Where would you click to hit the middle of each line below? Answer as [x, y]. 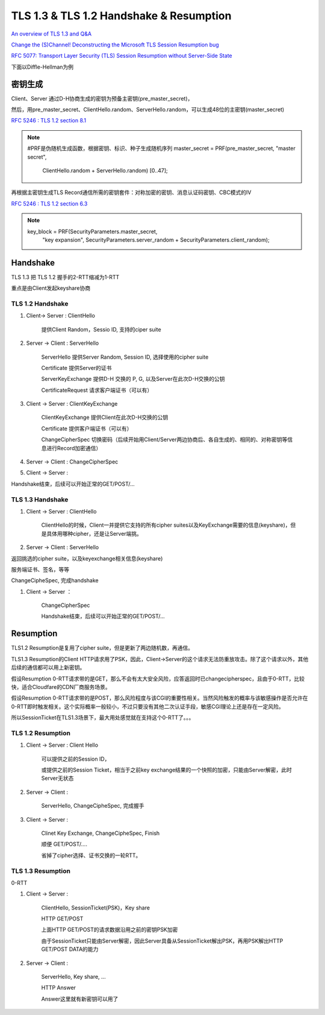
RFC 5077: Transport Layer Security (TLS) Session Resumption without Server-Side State [122, 56]
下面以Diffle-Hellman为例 [42, 67]
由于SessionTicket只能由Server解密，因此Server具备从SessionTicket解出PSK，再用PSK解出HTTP [162, 941]
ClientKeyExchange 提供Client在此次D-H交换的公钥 [105, 417]
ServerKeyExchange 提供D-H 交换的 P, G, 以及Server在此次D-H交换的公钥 [133, 379]
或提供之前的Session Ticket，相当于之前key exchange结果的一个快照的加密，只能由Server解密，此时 [166, 770]
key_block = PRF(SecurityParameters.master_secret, [92, 231]
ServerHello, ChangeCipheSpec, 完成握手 [93, 806]
